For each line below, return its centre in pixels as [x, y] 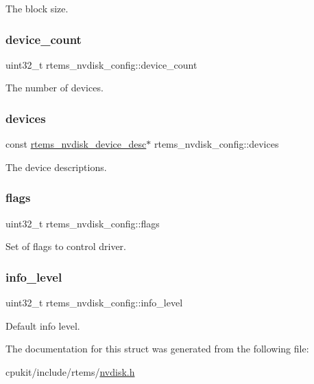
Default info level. [43, 325]
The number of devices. [55, 88]
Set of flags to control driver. [66, 246]
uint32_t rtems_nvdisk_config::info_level [94, 303]
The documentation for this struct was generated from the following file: [157, 349]
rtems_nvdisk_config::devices [216, 144]
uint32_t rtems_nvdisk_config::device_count [101, 64]
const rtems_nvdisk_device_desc [76, 144]
